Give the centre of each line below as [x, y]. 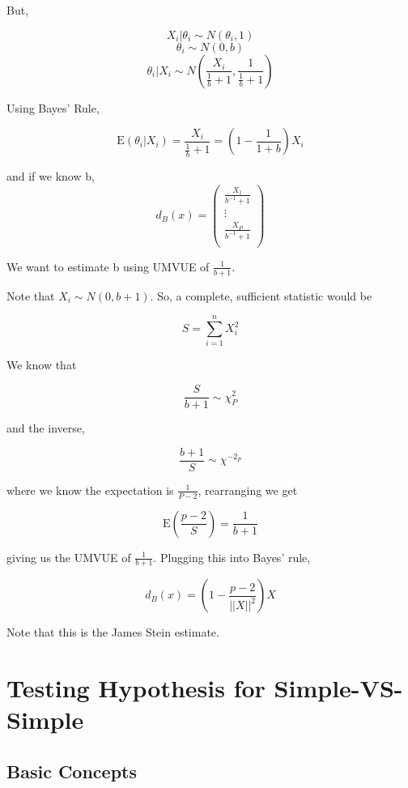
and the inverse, [46, 428]
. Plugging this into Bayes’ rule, [232, 557]
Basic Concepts [72, 771]
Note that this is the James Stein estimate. [113, 632]
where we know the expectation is [90, 490]
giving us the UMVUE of [69, 557]
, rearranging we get [248, 490]
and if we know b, [51, 175]
